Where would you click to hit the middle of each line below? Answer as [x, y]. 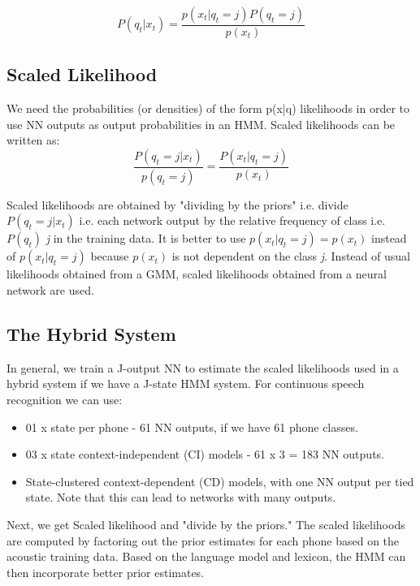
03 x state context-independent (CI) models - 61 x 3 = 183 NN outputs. [205, 454]
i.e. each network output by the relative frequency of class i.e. [232, 220]
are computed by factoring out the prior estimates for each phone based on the [203, 540]
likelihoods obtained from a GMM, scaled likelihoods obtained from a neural [197, 274]
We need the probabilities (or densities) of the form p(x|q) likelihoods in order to [208, 108]
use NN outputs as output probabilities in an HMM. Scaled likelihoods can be [201, 124]
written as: [33, 140]
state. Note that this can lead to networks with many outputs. [181, 497]
